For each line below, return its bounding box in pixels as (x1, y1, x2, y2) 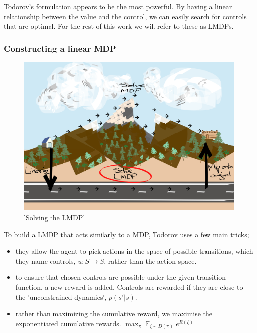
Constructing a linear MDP (4, 42, 116, 54)
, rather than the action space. (104, 255, 197, 266)
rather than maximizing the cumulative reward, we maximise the (15, 308, 213, 319)
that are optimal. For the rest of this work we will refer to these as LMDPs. (4, 21, 234, 31)
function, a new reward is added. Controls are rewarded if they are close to (15, 281, 243, 292)
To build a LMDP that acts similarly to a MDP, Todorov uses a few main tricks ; (4, 229, 249, 239)
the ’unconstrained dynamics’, (15, 291, 107, 302)
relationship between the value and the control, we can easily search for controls (4, 11, 247, 21)
